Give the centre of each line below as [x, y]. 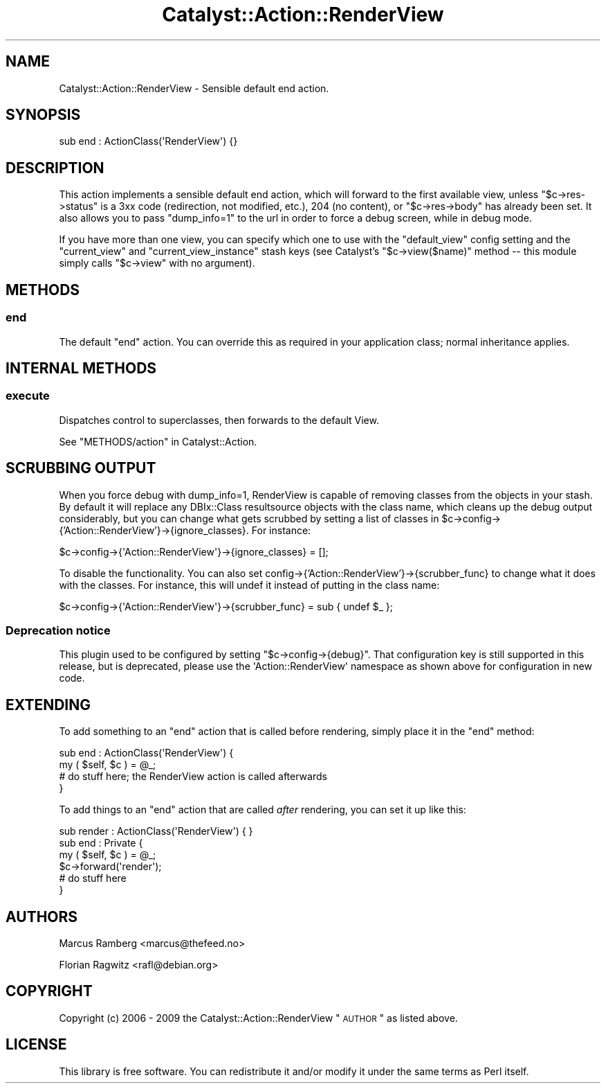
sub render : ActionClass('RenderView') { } [156, 831]
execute [28, 396]
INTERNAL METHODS [81, 368]
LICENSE [36, 1045]
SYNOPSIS [43, 115]
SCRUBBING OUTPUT [81, 468]
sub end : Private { [101, 843]
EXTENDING [48, 705]
